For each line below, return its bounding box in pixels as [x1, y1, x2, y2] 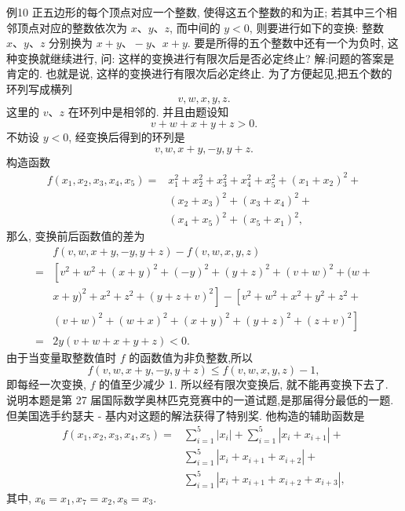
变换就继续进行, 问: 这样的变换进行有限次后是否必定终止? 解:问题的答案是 [16, 49, 395, 66]
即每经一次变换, [6, 376, 86, 392]
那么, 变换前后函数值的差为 [6, 228, 145, 244]
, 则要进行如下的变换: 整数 [249, 19, 384, 35]
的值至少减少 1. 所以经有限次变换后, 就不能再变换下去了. [99, 376, 389, 392]
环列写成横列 [6, 80, 72, 97]
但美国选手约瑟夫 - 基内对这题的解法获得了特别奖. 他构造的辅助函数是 [6, 407, 365, 423]
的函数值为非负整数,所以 [129, 349, 254, 365]
